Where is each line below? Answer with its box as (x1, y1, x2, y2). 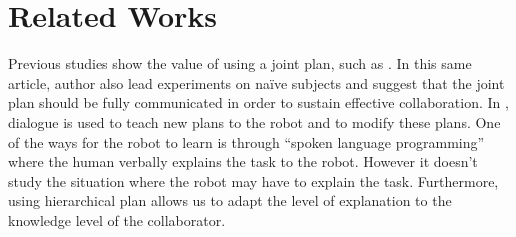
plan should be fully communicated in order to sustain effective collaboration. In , (8, 92, 509, 113)
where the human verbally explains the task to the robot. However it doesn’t (8, 151, 478, 172)
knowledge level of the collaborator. (8, 209, 226, 230)
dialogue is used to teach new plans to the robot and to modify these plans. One (8, 111, 501, 132)
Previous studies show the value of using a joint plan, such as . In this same (8, 53, 472, 74)
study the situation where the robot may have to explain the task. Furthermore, (8, 170, 499, 191)
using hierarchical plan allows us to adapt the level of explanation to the (8, 190, 452, 211)
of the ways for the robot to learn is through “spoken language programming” (8, 131, 485, 152)
